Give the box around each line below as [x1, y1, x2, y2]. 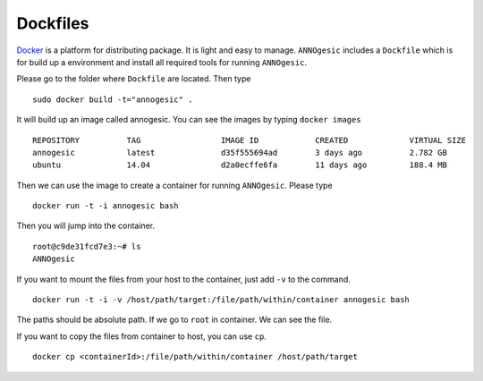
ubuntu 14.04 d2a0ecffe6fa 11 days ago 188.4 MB [32, 160, 447, 170]
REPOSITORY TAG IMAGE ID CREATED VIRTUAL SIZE [32, 135, 467, 145]
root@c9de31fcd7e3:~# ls [32, 241, 141, 251]
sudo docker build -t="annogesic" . [32, 94, 193, 105]
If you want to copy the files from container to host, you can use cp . [16, 331, 267, 342]
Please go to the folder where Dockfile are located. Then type [16, 73, 251, 84]
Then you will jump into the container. [16, 220, 156, 232]
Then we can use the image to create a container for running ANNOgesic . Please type [16, 180, 333, 190]
